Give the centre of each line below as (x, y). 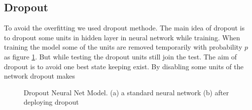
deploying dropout (51, 102)
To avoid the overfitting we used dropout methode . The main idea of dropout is (124, 28)
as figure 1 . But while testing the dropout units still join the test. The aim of (121, 56)
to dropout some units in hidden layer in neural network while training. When (122, 37)
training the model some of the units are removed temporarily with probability (123, 47)
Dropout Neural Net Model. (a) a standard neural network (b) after (126, 92)
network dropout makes (40, 76)
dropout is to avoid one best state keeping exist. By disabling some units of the (124, 66)
